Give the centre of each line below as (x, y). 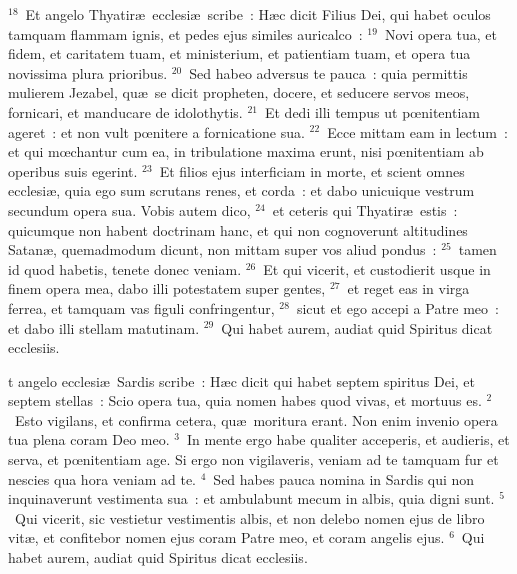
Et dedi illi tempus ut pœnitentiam (372, 111)
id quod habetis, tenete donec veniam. (125, 268)
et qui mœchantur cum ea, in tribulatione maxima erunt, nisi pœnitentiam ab (246, 151)
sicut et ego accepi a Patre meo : (397, 307)
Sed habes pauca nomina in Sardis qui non (344, 478)
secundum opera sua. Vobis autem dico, (129, 209)
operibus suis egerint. (73, 170)
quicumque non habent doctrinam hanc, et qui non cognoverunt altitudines (238, 229)
